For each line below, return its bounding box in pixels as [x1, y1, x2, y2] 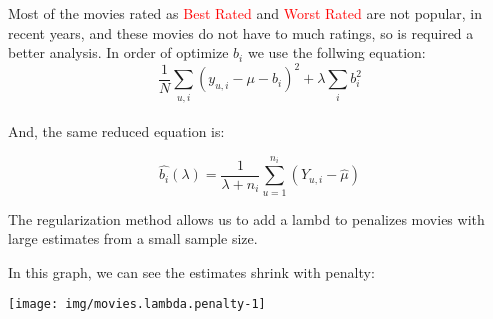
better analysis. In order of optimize [8, 42, 229, 63]
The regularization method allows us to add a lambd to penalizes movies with [8, 208, 485, 229]
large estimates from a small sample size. [8, 228, 258, 249]
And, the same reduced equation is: [8, 121, 225, 142]
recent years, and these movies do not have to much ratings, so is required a [8, 22, 474, 43]
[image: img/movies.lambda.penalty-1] [8, 297, 266, 312]
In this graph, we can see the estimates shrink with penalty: [8, 261, 375, 282]
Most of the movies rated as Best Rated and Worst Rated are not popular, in [8, 3, 483, 23]
